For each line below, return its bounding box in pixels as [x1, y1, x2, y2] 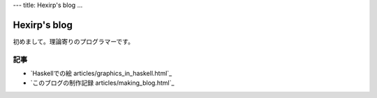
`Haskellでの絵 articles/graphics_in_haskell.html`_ [30, 70, 172, 78]
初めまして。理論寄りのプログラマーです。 [13, 37, 134, 45]
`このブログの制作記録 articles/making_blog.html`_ [30, 79, 175, 87]
